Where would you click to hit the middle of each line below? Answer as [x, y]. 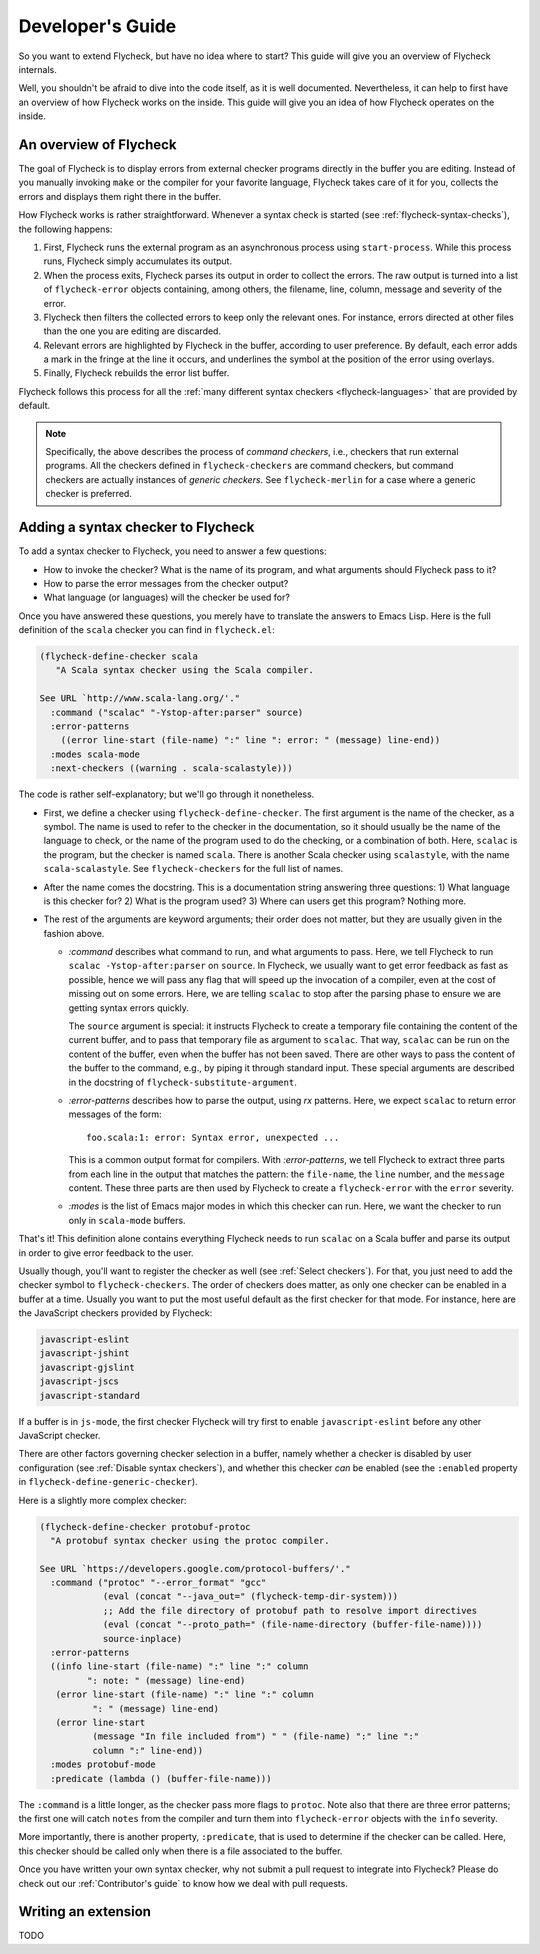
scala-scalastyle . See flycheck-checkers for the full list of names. [193, 869]
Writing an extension [85, 1911]
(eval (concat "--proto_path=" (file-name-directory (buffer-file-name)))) [292, 1624]
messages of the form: [115, 1114]
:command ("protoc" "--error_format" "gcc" [158, 1583]
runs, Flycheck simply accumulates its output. [138, 261]
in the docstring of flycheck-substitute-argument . [182, 1082]
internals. [37, 69]
